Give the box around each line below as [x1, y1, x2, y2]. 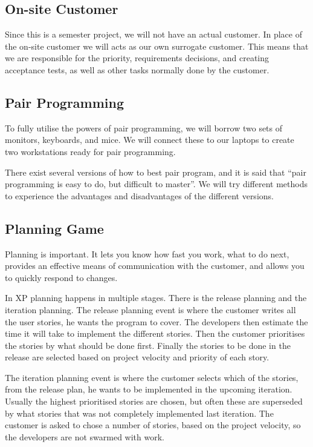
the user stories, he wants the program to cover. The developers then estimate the [5, 315, 308, 328]
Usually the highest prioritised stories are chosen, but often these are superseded [5, 395, 303, 408]
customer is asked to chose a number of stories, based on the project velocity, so [5, 419, 301, 431]
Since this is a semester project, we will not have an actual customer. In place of [5, 28, 302, 41]
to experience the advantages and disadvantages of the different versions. [5, 189, 274, 202]
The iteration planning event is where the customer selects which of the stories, [5, 371, 298, 383]
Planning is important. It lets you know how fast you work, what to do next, [5, 247, 289, 260]
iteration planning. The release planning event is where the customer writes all [5, 303, 296, 316]
